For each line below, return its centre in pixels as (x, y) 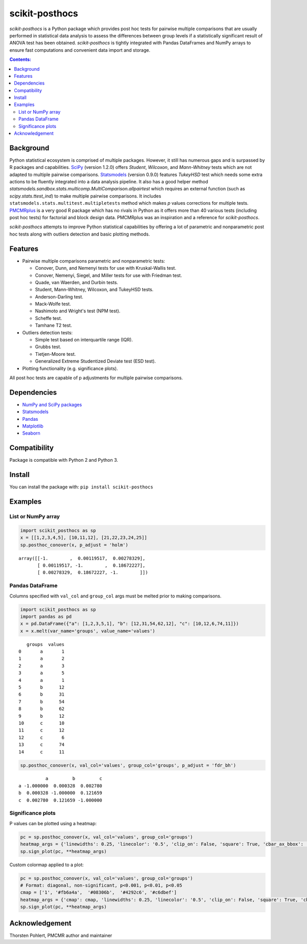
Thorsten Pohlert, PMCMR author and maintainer (61, 935)
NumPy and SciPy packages (52, 404)
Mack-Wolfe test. (53, 304)
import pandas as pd (46, 616)
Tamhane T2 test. (53, 326)
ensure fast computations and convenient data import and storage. (80, 50)
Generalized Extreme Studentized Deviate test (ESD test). (95, 361)
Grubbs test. (48, 347)
